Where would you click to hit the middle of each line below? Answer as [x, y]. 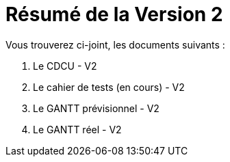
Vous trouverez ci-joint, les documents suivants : [115, 44]
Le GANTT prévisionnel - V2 [96, 108]
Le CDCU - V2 [65, 66]
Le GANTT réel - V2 [77, 129]
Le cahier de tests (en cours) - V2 [109, 87]
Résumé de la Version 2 [114, 14]
